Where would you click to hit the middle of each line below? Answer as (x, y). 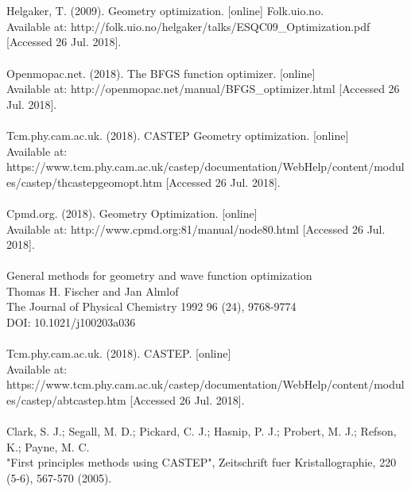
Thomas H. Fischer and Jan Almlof (93, 291)
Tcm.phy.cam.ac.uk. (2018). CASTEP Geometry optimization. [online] (178, 135)
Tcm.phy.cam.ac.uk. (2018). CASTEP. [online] (119, 353)
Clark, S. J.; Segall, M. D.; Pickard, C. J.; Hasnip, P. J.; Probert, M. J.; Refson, (202, 431)
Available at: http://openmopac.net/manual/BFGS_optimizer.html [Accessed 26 (203, 89)
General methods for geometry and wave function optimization (159, 275)
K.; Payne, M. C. (48, 446)
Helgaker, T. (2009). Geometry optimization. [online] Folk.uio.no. (165, 11)
